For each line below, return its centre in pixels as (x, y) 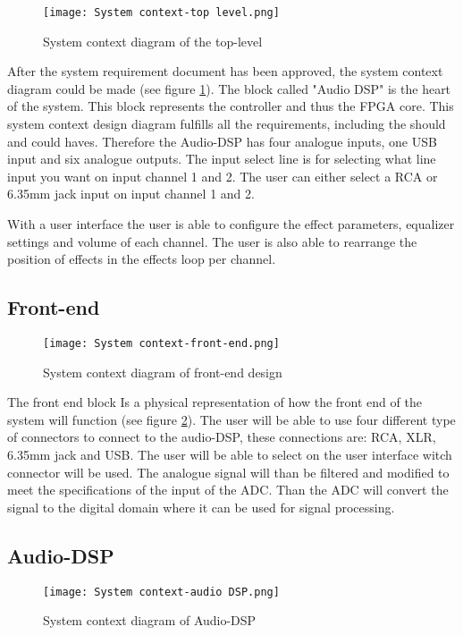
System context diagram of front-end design (163, 372)
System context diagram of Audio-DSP (150, 620)
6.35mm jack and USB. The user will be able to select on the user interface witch (230, 455)
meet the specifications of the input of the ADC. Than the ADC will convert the (228, 490)
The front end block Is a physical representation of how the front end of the (215, 402)
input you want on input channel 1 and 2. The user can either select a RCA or (223, 176)
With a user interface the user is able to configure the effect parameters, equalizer (231, 224)
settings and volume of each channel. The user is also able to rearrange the (212, 241)
